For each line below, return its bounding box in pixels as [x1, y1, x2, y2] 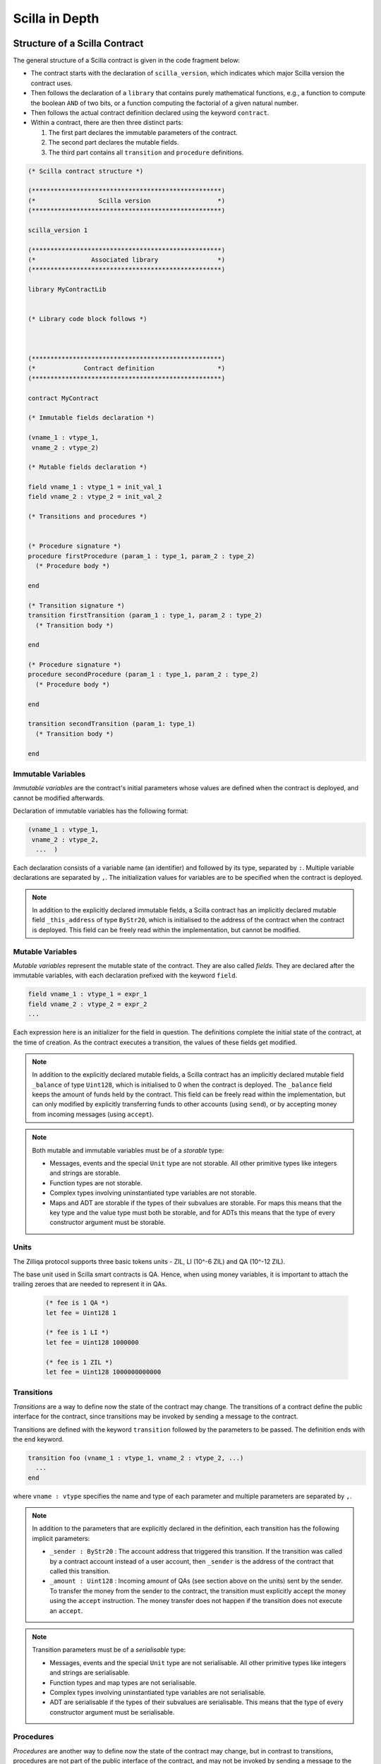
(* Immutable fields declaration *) [28, 413, 155, 422]
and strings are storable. [49, 1168, 121, 1178]
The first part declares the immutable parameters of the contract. [48, 128, 238, 137]
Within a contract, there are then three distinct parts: [30, 119, 183, 127]
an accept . [49, 1606, 83, 1615]
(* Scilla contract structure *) [28, 167, 144, 175]
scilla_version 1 [28, 226, 88, 234]
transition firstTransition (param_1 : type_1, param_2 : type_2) [28, 611, 262, 620]
